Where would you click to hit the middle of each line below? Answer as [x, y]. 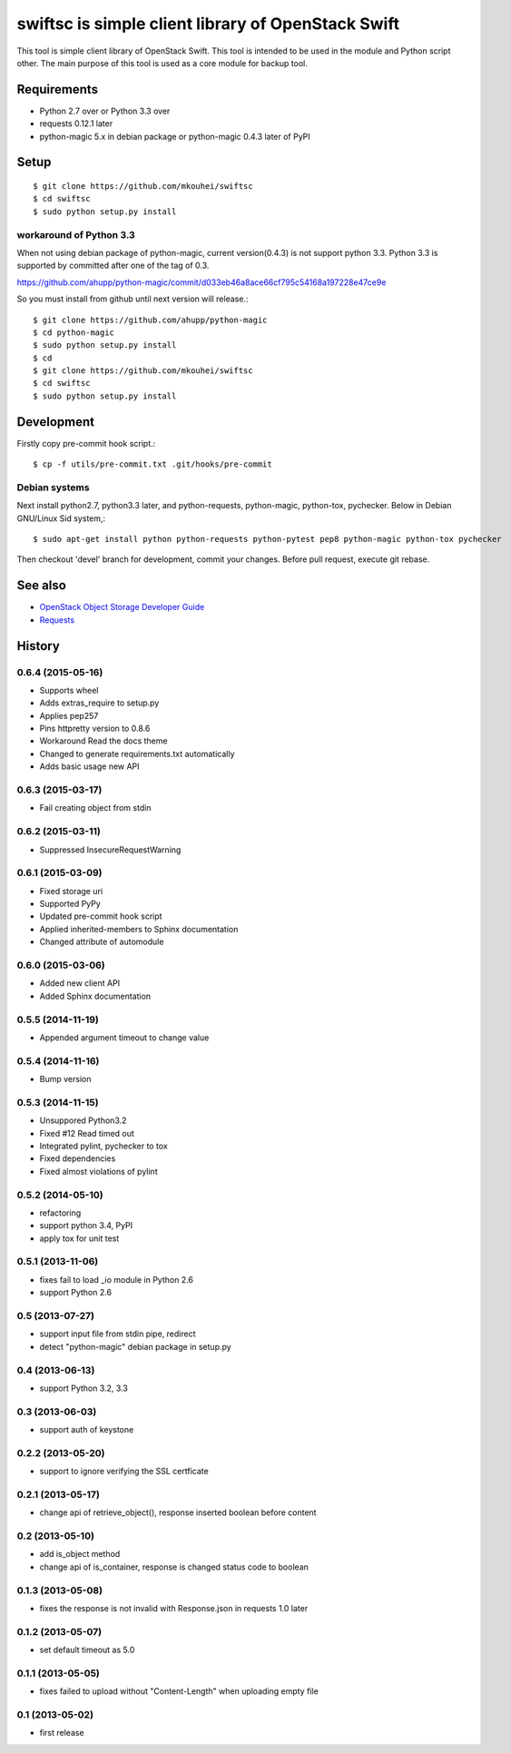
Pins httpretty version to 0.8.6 [95, 729]
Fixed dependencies [78, 1158]
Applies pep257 [69, 715]
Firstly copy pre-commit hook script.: [86, 443]
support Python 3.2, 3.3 [84, 1388]
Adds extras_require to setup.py [99, 703]
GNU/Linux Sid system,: [61, 518]
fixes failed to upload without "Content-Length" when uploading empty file [179, 1691]
